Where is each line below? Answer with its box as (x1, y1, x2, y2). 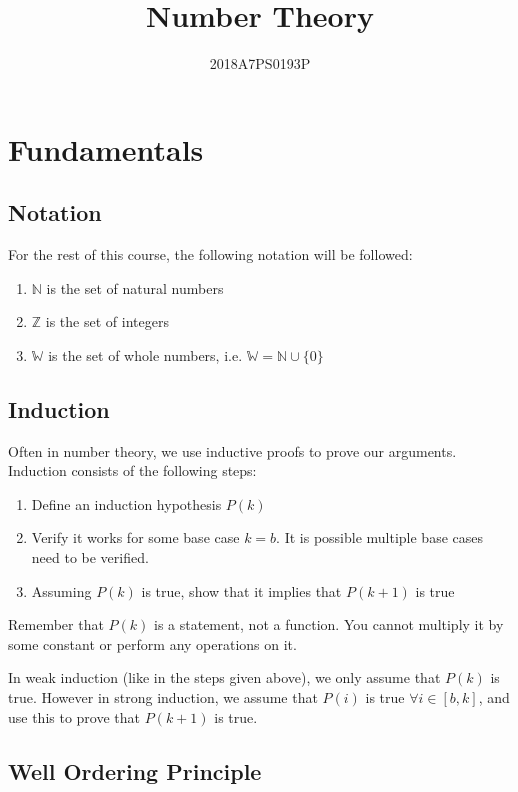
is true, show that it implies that (141, 580, 342, 601)
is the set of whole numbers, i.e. (48, 344, 243, 365)
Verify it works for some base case (31, 527, 240, 548)
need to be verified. (31, 547, 149, 568)
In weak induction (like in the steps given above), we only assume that (8, 667, 441, 688)
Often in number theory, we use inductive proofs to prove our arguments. (8, 440, 457, 461)
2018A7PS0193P (209, 53, 311, 74)
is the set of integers (45, 311, 169, 332)
